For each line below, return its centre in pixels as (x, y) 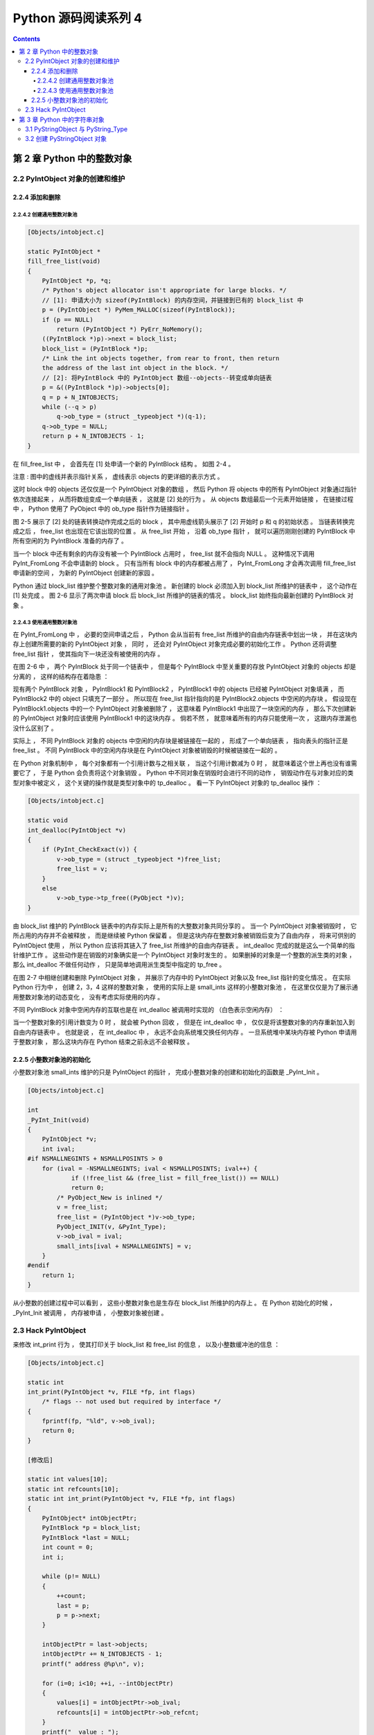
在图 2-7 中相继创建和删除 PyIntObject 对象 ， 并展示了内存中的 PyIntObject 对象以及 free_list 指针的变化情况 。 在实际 (182, 977)
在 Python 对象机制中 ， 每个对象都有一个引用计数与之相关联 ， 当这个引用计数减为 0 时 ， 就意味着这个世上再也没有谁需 (185, 763)
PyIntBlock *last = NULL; (86, 1538)
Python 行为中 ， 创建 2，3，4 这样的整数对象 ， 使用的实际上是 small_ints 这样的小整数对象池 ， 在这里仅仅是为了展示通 (185, 987)
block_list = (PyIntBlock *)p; (95, 348)
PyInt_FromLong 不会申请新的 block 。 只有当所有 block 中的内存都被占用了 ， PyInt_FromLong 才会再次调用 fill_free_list (184, 564)
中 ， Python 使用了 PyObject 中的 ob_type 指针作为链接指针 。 (103, 509)
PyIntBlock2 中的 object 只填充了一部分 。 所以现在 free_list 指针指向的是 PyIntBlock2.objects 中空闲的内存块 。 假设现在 (185, 699)
